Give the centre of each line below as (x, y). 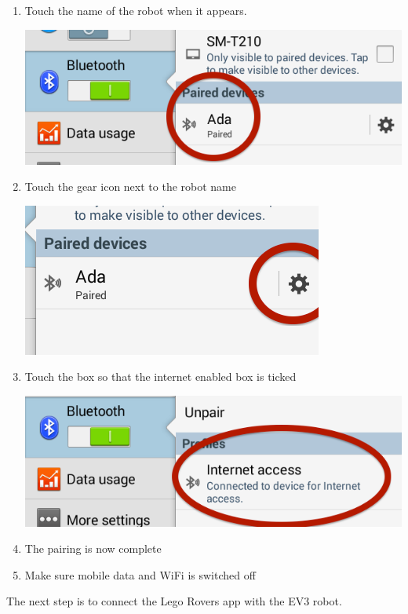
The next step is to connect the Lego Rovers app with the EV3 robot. (174, 601)
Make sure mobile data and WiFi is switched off (140, 574)
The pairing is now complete (93, 548)
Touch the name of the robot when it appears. (136, 10)
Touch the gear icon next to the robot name (130, 186)
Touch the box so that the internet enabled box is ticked (160, 376)
